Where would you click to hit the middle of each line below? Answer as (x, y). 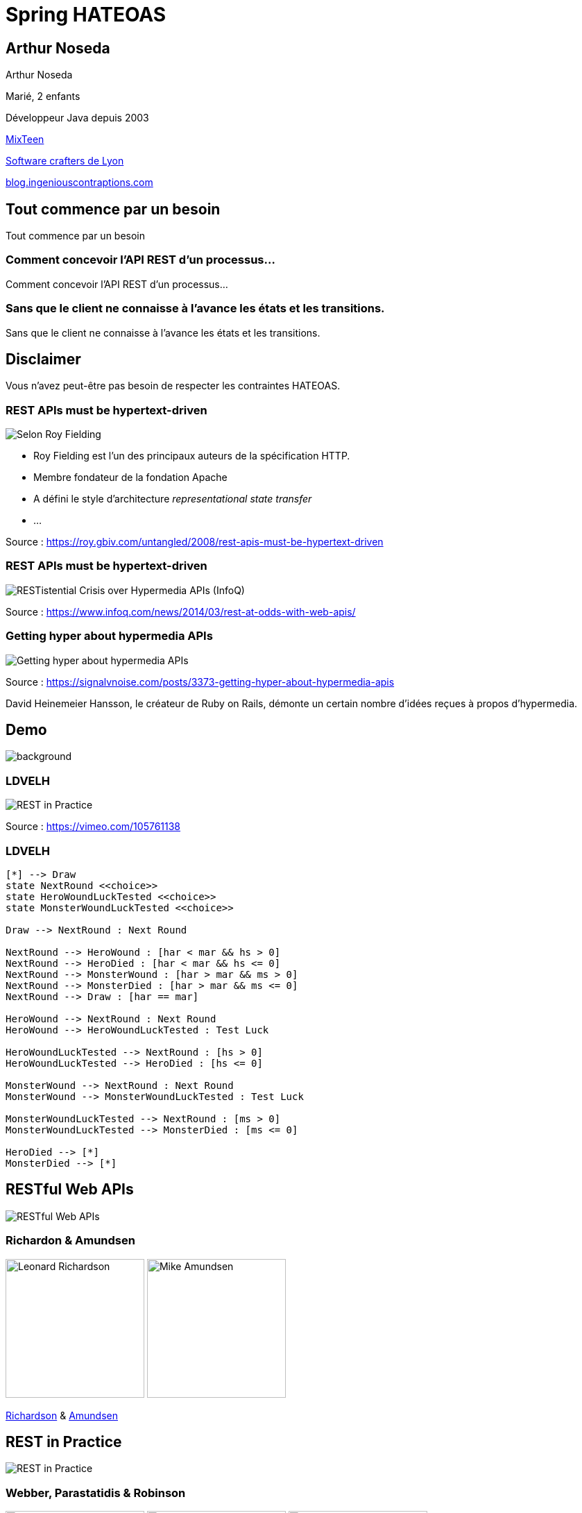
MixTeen (25, 140)
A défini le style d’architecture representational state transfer (173, 499)
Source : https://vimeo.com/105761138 (93, 827)
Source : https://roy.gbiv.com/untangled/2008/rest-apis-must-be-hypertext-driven (195, 542)
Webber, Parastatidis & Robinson (96, 1493)
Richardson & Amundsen (62, 1415)
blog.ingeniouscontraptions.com (79, 183)
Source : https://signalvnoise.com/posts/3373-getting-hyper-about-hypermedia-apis (200, 682)
